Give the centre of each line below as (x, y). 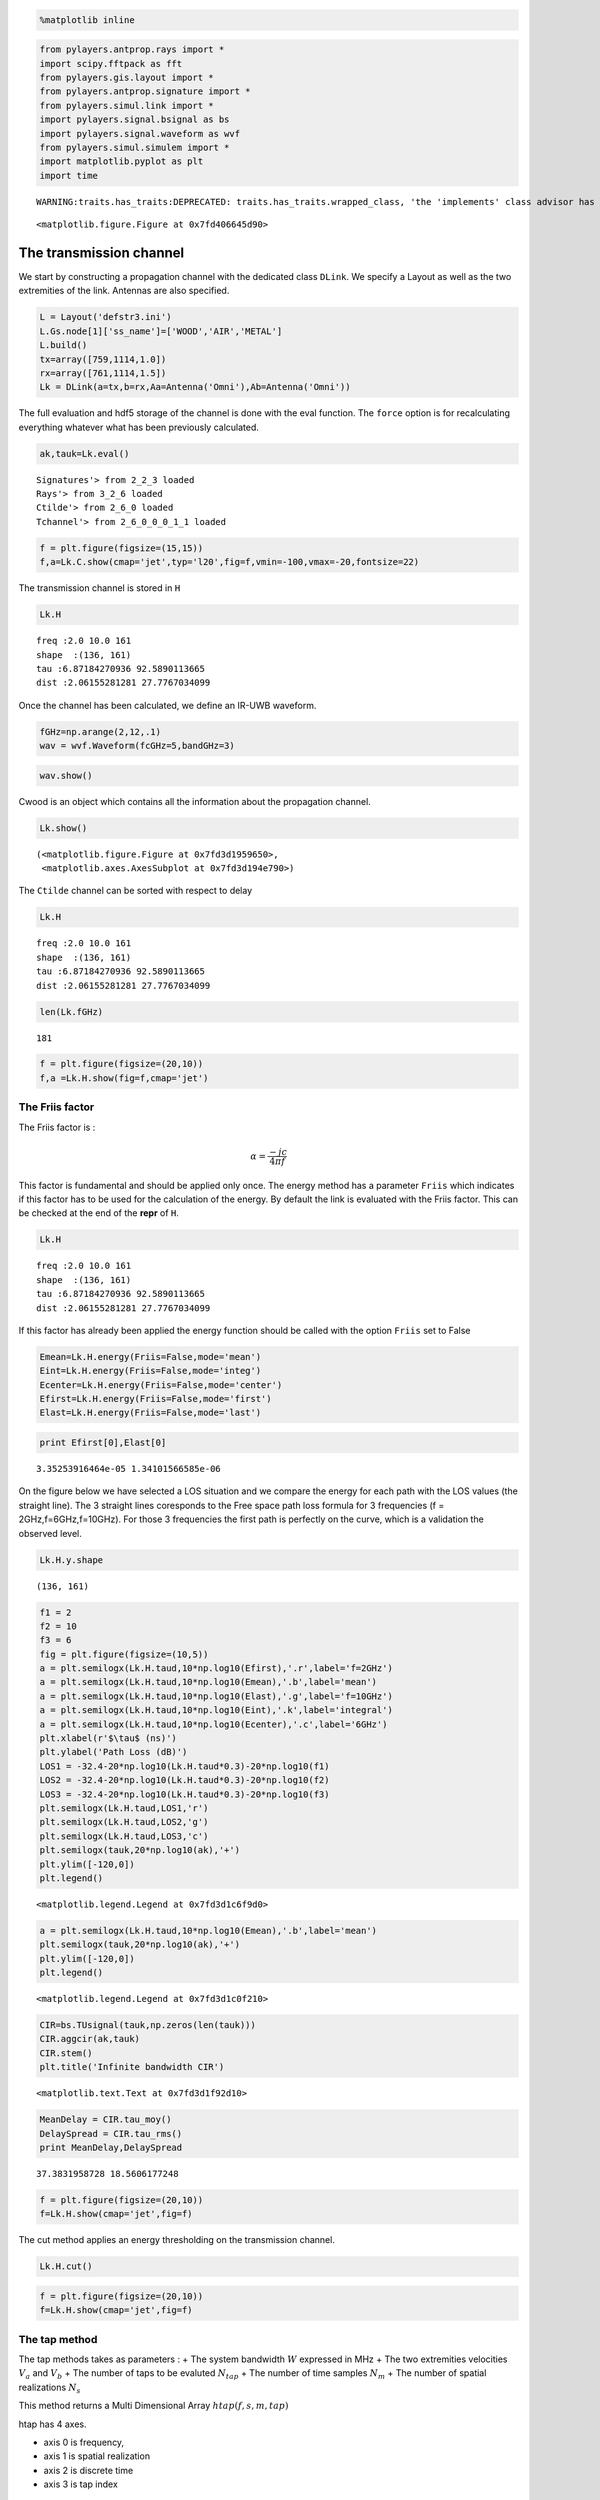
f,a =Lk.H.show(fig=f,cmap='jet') (124, 1078)
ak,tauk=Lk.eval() (84, 453)
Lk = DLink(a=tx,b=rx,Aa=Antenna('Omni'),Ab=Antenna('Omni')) (195, 387)
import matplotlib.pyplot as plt (121, 161)
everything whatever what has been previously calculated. (139, 427)
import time (69, 175)
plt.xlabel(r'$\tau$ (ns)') (108, 1738)
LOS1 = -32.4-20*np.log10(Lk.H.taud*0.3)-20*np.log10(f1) (184, 1766)
